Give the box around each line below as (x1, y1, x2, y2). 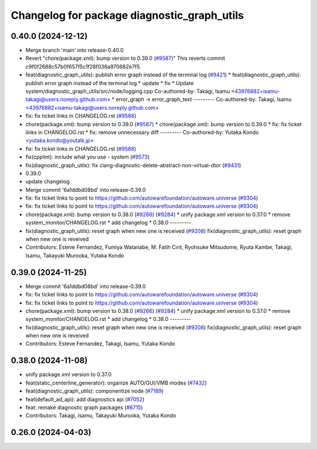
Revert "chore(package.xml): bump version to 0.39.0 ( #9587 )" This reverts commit (25, 55, 225, 62)
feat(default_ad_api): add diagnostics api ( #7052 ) (25, 396, 145, 403)
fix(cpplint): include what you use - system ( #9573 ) (25, 153, 150, 161)
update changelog (25, 178, 70, 185)
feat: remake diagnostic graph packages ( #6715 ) (25, 404, 143, 411)
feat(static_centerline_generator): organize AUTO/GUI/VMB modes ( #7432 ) (25, 379, 207, 386)
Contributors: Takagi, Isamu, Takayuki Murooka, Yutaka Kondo (25, 412, 176, 419)
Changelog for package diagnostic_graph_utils (11, 9, 244, 22)
